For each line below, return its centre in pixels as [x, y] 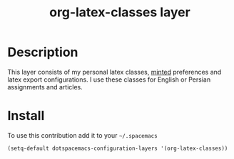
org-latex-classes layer [120, 12]
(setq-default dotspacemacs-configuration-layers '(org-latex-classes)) [118, 148]
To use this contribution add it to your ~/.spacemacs [83, 135]
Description [43, 52]
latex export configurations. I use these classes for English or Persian [109, 79]
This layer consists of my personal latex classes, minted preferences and [115, 72]
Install [26, 116]
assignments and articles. [45, 87]
